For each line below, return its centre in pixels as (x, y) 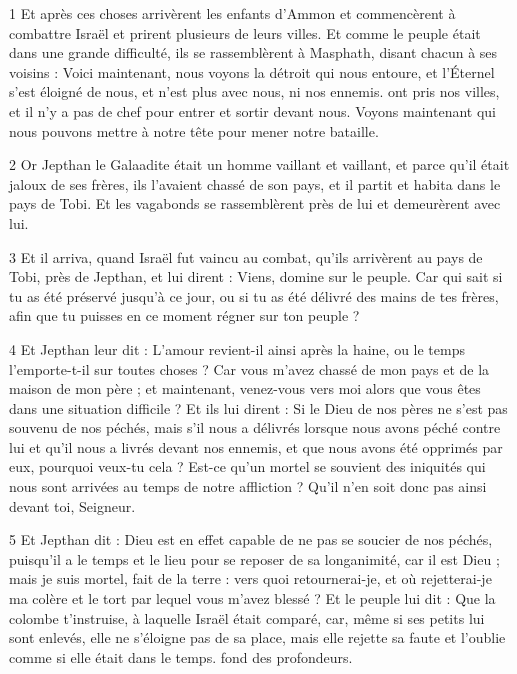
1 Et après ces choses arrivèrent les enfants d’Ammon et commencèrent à (232, 13)
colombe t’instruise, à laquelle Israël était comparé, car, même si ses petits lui (247, 617)
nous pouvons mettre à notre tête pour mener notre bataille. (194, 130)
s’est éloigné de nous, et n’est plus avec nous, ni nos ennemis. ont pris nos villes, (254, 91)
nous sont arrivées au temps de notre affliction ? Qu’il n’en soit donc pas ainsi (248, 486)
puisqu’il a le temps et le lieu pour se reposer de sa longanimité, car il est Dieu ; (254, 558)
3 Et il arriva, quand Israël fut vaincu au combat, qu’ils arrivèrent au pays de (246, 256)
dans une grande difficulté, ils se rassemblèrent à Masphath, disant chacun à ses (253, 52)
